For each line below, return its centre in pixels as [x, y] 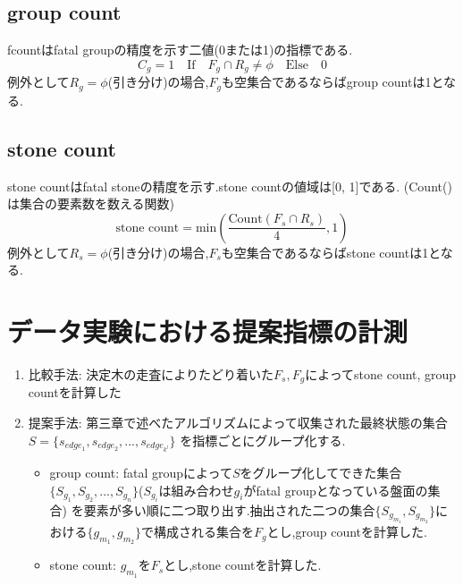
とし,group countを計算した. [347, 532]
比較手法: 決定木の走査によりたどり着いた [151, 374]
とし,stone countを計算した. [243, 565]
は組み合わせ [196, 490]
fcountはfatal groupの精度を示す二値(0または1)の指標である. [180, 50]
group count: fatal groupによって [141, 472]
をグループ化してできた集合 [321, 472]
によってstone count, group [381, 374]
